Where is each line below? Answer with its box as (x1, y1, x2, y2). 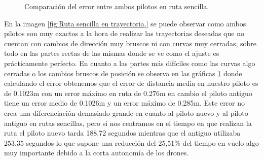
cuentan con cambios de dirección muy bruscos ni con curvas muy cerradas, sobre (4, 38, 257, 48)
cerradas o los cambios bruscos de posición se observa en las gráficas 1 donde (4, 68, 242, 78)
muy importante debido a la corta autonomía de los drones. (4, 147, 189, 158)
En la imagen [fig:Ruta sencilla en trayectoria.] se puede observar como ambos (4, 18, 246, 28)
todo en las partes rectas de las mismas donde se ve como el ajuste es (4, 48, 219, 58)
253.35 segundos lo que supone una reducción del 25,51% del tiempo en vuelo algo (4, 137, 259, 148)
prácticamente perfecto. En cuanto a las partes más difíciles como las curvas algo (4, 57, 255, 68)
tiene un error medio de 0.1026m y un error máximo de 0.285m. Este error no (4, 98, 245, 108)
